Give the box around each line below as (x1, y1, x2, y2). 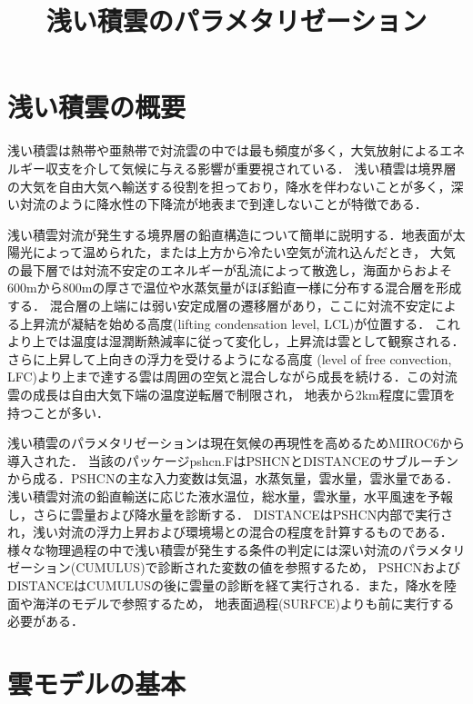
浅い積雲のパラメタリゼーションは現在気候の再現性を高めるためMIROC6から (7, 433, 466, 452)
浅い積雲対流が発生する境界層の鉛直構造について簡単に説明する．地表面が (7, 224, 453, 243)
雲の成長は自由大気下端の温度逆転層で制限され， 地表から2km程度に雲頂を (7, 385, 456, 404)
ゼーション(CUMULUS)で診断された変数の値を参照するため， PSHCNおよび (7, 558, 460, 577)
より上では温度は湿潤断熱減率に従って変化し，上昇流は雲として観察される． (7, 332, 465, 351)
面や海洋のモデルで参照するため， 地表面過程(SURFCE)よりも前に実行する (7, 593, 455, 612)
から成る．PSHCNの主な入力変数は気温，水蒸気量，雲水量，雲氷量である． (7, 469, 459, 488)
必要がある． (7, 611, 84, 630)
